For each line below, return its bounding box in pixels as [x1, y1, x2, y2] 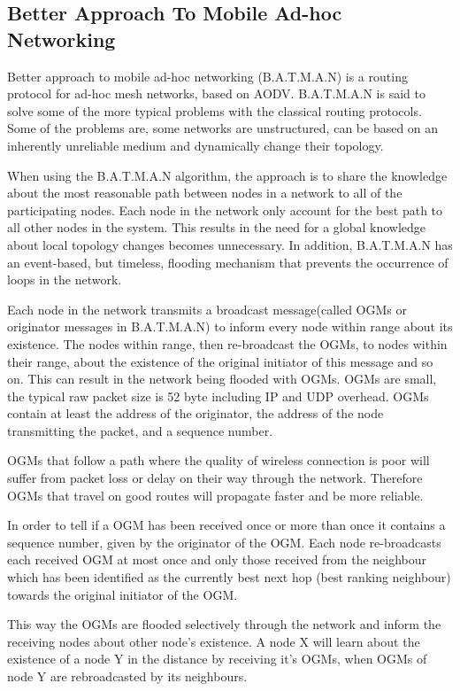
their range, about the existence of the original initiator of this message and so [7, 352, 433, 370]
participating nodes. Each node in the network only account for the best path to [7, 200, 443, 219]
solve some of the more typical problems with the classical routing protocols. [7, 101, 422, 120]
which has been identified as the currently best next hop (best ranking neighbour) [7, 568, 451, 586]
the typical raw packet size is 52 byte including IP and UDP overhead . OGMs [7, 386, 429, 405]
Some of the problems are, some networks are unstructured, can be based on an [7, 119, 439, 137]
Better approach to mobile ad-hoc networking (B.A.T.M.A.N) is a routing [7, 66, 408, 85]
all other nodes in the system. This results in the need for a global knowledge [7, 218, 426, 237]
